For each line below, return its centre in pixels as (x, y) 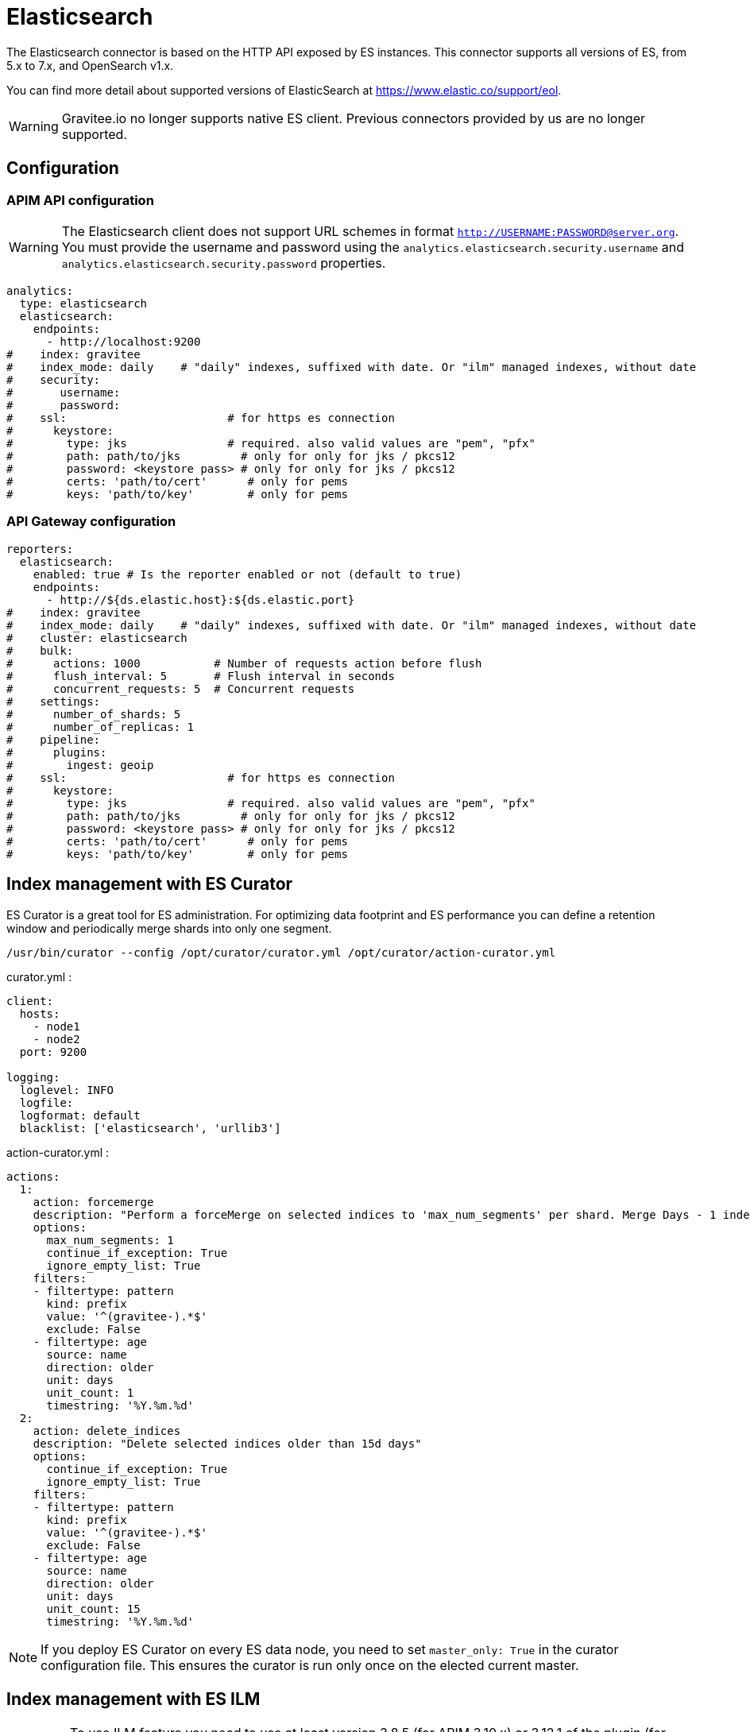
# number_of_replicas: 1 (101, 727)
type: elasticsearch (83, 303)
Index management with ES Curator (150, 884)
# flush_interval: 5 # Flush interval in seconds (201, 676)
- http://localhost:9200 (124, 341)
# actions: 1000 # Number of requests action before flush (244, 663)
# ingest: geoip (80, 765)
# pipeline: (54, 739)
